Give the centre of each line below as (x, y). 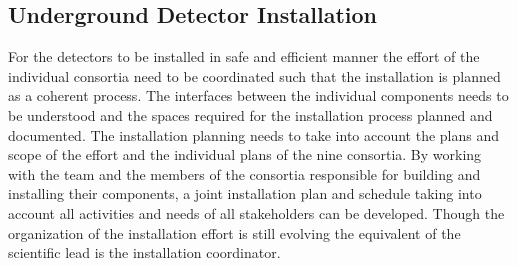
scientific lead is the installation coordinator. (144, 252)
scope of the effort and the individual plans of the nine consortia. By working (245, 154)
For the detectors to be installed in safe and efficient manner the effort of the (244, 56)
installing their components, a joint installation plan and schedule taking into (245, 193)
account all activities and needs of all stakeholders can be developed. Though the (256, 212)
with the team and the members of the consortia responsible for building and (244, 173)
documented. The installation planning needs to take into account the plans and (254, 134)
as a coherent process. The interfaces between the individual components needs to (258, 95)
